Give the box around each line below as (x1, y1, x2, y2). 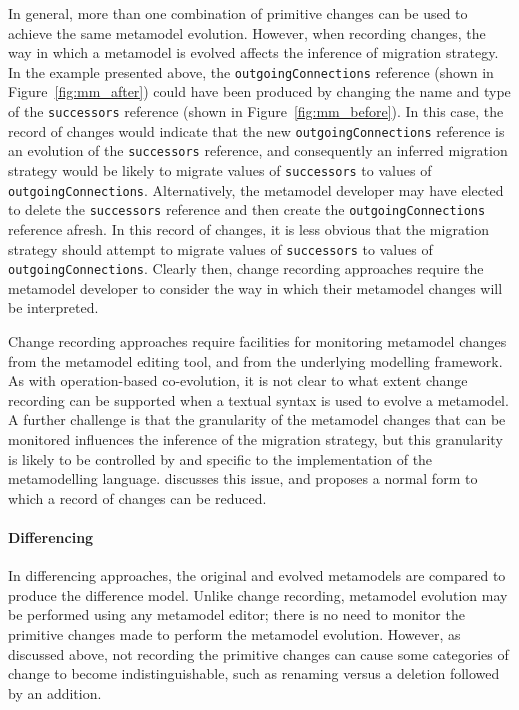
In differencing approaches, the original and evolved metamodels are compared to (8, 565, 506, 586)
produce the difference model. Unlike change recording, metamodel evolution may (8, 584, 508, 605)
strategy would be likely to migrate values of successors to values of (8, 160, 432, 180)
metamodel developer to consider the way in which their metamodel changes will (8, 277, 503, 298)
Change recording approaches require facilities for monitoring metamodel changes (8, 331, 507, 352)
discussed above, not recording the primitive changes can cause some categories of (8, 643, 509, 664)
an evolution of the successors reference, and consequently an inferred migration (8, 140, 508, 161)
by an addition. (8, 682, 102, 703)
